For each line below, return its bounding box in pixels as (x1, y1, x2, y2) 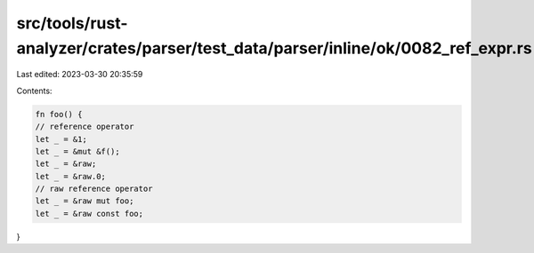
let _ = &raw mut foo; (35, 196, 134, 206)
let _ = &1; (35, 134, 88, 144)
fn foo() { (35, 109, 83, 119)
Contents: (16, 85, 53, 96)
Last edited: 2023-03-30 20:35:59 (16, 69, 143, 80)
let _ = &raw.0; (35, 171, 107, 181)
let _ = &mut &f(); (35, 146, 120, 156)
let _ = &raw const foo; (35, 209, 144, 218)
